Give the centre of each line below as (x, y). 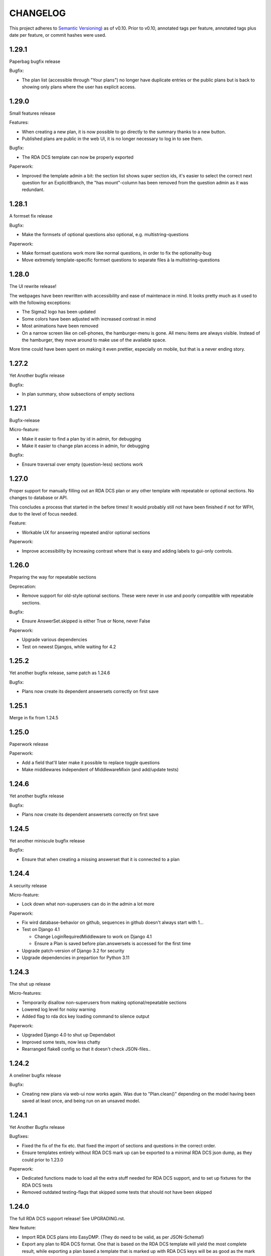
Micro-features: (26, 993)
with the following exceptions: (40, 302)
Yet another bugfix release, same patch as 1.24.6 (60, 673)
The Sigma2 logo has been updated (59, 312)
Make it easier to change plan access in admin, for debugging (86, 446)
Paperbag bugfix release (35, 61)
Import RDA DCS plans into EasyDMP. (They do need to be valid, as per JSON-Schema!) (113, 1237)
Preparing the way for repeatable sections (53, 577)
